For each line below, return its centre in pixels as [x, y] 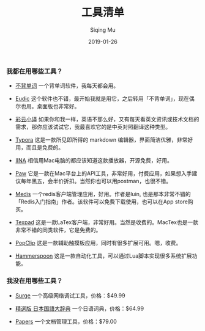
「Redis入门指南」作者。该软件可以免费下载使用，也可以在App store [102, 202]
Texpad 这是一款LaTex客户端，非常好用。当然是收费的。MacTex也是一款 [107, 222]
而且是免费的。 [45, 148]
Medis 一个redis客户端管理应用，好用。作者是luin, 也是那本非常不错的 [103, 194]
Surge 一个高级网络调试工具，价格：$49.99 [70, 295]
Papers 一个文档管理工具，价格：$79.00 [66, 321]
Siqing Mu [103, 30]
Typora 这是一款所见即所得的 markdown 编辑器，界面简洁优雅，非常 [101, 140]
